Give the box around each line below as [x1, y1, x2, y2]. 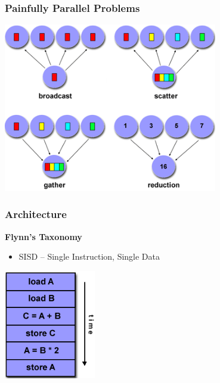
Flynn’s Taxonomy [5, 230, 82, 242]
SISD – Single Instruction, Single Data [18, 250, 160, 263]
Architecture [5, 207, 67, 222]
